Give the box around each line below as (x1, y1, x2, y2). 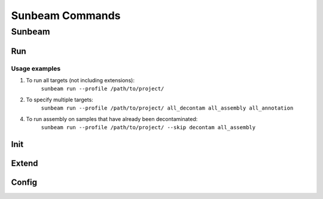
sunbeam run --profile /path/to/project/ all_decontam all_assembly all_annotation (41, 105, 294, 111)
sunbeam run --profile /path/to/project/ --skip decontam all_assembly (41, 124, 256, 130)
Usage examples (11, 64, 61, 73)
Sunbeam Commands (11, 9, 121, 22)
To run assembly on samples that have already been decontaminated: (26, 115, 198, 122)
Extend (11, 158, 38, 168)
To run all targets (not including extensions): (26, 76, 135, 83)
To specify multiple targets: (26, 96, 94, 103)
